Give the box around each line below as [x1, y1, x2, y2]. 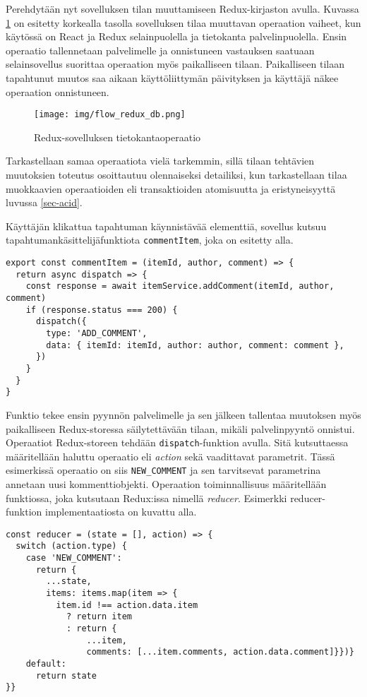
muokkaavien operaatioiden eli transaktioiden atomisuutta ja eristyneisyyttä [6, 181, 336, 196]
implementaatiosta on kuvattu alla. [45, 504, 197, 519]
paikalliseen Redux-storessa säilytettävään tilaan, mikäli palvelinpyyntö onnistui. [6, 421, 355, 436]
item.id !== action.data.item [56, 600, 198, 610]
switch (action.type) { [16, 541, 127, 552]
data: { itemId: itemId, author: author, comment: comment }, [46, 340, 344, 350]
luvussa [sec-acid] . [6, 195, 83, 210]
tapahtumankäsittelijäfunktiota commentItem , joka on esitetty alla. [6, 232, 294, 247]
